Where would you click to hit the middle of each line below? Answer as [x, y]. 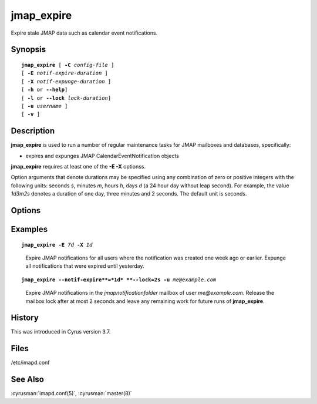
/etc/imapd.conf [30, 363]
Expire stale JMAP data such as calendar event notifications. [84, 33]
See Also [27, 380]
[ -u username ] [45, 106]
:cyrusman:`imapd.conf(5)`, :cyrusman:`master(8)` [71, 393]
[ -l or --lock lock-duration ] [66, 98]
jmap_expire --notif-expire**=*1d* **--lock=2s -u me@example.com [119, 280]
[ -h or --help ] [45, 90]
